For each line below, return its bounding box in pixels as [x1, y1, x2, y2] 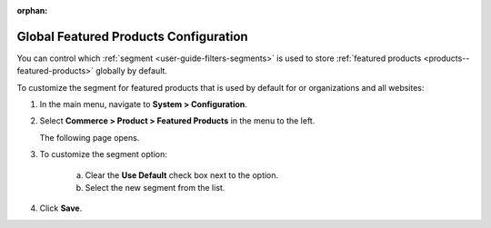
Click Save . [39, 203, 83, 213]
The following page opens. [39, 132, 140, 143]
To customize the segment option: [39, 149, 168, 160]
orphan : [16, 5, 48, 15]
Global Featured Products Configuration [16, 28, 249, 45]
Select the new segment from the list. [85, 183, 225, 193]
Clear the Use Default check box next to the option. [85, 169, 279, 181]
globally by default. [95, 65, 168, 76]
